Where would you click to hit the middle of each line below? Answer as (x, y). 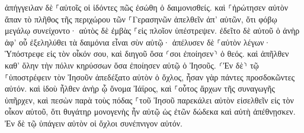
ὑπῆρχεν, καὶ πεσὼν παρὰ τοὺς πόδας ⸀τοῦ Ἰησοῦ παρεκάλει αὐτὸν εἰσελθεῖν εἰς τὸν (149, 100)
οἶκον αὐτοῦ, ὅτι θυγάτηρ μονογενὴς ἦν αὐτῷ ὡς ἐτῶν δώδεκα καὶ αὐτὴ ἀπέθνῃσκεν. (150, 111)
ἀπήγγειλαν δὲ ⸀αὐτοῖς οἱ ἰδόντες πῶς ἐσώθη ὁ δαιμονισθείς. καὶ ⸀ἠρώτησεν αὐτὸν (147, 7)
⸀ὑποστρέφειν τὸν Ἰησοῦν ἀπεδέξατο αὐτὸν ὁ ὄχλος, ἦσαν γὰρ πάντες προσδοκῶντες (150, 77)
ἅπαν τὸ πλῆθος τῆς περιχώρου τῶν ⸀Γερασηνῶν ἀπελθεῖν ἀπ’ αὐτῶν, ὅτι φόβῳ (141, 19)
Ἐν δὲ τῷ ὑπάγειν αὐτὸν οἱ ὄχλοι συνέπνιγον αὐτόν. (94, 123)
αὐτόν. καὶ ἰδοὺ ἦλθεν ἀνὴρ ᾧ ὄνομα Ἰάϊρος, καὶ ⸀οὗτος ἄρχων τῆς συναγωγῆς (140, 88)
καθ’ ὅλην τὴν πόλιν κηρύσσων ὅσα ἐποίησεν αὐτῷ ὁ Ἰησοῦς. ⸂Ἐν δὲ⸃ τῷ (132, 65)
